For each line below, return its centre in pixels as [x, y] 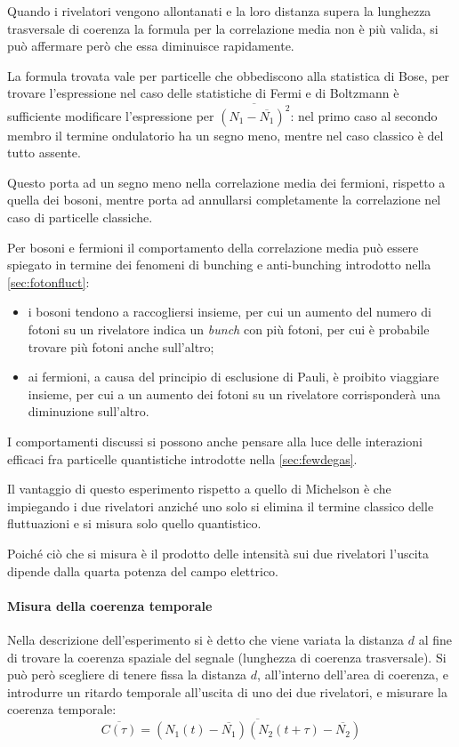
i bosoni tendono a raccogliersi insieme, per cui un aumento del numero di [229, 312]
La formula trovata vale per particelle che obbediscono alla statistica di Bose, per [229, 75]
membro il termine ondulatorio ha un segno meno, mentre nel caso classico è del [225, 135]
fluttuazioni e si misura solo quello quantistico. [134, 523]
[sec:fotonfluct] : [48, 281]
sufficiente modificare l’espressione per [111, 115]
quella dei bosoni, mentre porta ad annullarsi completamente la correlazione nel [224, 200]
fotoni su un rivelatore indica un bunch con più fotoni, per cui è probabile [229, 329]
